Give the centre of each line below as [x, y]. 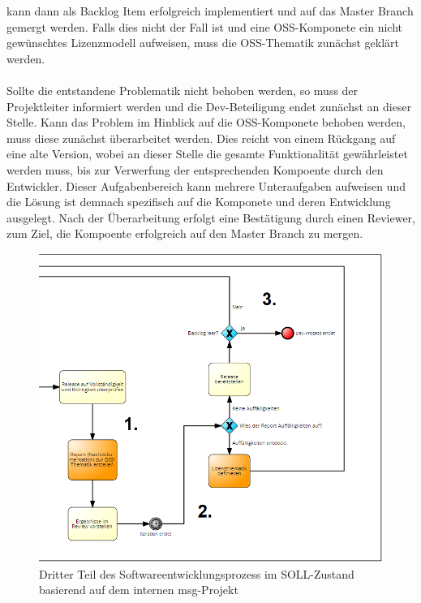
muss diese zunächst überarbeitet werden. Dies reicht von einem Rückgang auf [201, 138]
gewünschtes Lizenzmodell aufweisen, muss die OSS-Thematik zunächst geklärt [203, 43]
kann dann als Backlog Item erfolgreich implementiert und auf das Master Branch [210, 11]
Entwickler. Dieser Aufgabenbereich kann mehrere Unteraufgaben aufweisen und [206, 185]
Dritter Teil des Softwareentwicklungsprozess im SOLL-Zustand [197, 573]
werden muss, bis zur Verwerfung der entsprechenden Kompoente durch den [195, 169]
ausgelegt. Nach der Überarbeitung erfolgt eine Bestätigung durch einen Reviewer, [211, 217]
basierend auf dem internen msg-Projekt [139, 590]
